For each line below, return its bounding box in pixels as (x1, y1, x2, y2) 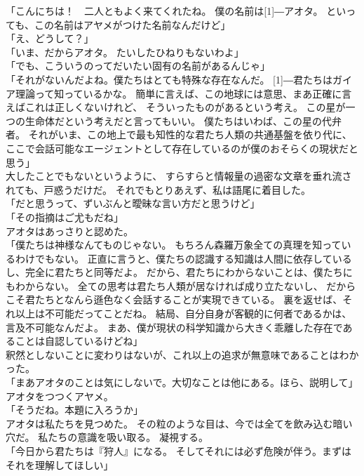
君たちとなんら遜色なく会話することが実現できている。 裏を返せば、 (25, 292, 343, 307)
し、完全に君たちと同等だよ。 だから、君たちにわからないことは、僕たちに (6, 265, 353, 279)
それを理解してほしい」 (6, 457, 114, 472)
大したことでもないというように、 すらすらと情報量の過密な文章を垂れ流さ (6, 168, 352, 183)
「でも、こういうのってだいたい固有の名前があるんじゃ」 (6, 58, 270, 73)
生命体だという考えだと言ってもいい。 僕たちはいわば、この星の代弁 (25, 113, 342, 128)
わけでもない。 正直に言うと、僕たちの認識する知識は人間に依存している (15, 251, 352, 265)
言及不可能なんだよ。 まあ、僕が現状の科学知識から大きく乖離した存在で (6, 319, 343, 334)
